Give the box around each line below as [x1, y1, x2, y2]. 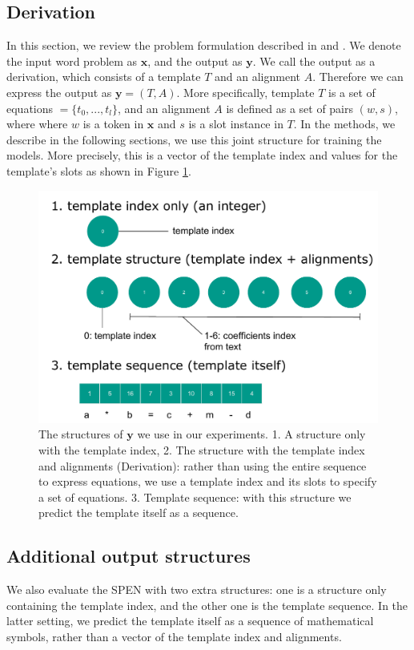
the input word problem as [6, 52, 138, 69]
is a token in [82, 115, 144, 132]
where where [6, 115, 68, 132]
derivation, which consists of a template [6, 68, 201, 85]
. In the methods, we [293, 115, 396, 132]
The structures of [38, 426, 123, 442]
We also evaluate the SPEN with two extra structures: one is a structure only [6, 581, 387, 598]
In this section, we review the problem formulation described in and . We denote [6, 37, 401, 54]
